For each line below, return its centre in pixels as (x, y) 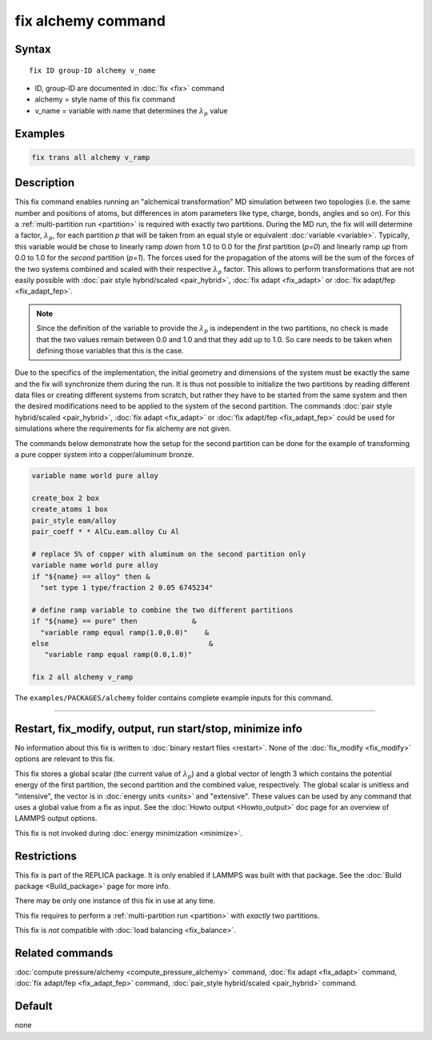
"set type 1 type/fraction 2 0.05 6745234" (127, 587)
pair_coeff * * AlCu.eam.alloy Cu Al (106, 531)
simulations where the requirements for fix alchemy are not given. (123, 428)
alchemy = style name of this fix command (105, 99)
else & (122, 643)
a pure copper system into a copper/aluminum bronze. (104, 455)
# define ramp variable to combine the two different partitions (162, 610)
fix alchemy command (90, 21)
